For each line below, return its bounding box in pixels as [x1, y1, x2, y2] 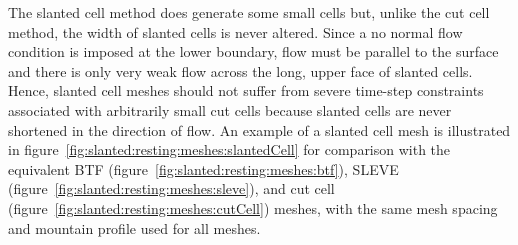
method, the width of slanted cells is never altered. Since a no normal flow [8, 21, 463, 42]
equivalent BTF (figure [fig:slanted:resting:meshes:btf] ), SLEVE [8, 158, 399, 179]
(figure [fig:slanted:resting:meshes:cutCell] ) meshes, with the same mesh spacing [8, 197, 498, 218]
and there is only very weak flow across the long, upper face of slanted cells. [8, 60, 473, 81]
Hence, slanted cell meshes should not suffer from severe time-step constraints [8, 80, 484, 101]
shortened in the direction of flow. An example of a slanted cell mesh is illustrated [8, 119, 511, 140]
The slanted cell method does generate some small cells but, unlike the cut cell [8, 2, 490, 22]
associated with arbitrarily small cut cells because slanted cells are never [8, 99, 452, 120]
